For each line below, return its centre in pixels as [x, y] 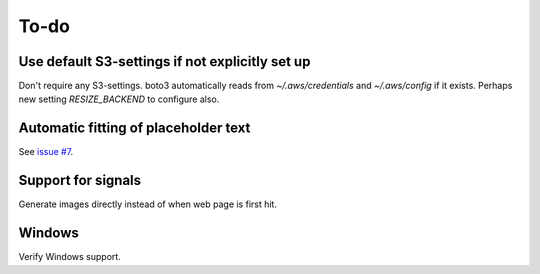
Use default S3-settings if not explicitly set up [164, 61]
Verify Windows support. [70, 257]
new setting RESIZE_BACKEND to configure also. [119, 99]
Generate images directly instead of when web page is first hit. [147, 204]
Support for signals [80, 180]
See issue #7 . [46, 152]
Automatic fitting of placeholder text [134, 128]
